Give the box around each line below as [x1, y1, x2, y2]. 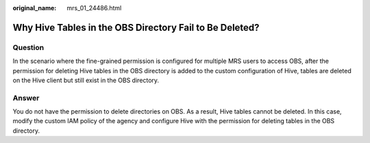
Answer [12, 93, 40, 103]
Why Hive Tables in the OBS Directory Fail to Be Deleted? [12, 21, 260, 34]
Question [12, 42, 45, 52]
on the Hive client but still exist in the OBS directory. [12, 76, 160, 84]
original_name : [12, 4, 57, 12]
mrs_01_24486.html [66, 4, 122, 12]
